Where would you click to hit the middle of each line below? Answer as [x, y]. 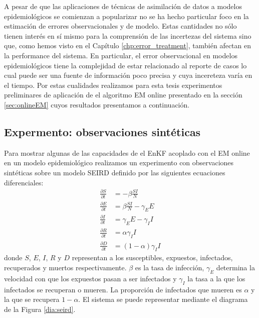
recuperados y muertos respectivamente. [65, 267]
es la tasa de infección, [170, 267]
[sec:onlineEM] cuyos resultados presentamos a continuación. [97, 104]
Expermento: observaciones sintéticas [102, 131]
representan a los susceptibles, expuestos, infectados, [152, 257]
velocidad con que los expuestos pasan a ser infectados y [90, 278]
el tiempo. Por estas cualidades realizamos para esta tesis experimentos [113, 85]
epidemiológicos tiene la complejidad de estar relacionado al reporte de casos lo [125, 65]
